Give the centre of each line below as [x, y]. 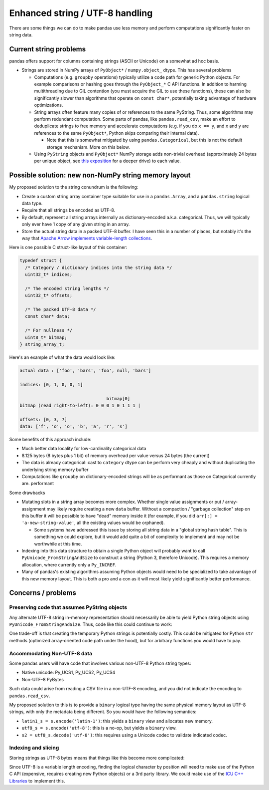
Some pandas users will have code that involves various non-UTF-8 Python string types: [100, 663]
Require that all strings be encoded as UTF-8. [68, 210]
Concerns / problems [43, 593]
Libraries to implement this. [37, 781]
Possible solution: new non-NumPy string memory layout [100, 175]
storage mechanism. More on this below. [88, 147]
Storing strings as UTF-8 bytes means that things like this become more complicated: [97, 758]
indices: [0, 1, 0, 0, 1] [51, 385]
